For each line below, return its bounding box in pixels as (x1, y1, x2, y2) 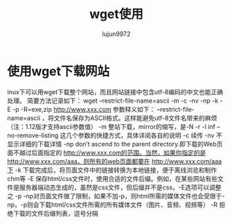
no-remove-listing (7, 131, 59, 139)
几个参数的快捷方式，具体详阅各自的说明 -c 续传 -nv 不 (65, 131, 223, 139)
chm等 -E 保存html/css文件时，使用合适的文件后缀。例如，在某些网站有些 (7, 174, 218, 182)
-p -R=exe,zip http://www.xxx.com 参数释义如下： (12, 105, 156, 113)
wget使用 (89, 6, 144, 22)
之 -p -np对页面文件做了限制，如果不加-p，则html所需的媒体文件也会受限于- (7, 191, 225, 200)
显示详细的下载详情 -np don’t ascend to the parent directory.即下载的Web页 (7, 139, 223, 148)
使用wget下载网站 (7, 63, 110, 79)
